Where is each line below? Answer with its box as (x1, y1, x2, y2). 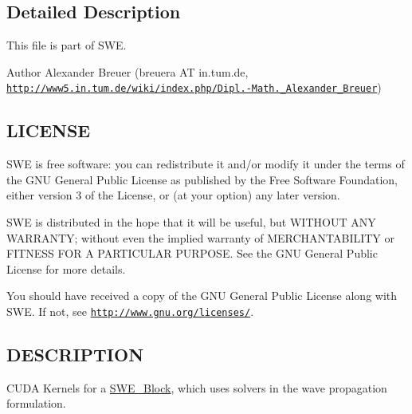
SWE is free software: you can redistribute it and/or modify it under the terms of (6, 156, 405, 172)
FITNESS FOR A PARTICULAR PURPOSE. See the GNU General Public (6, 245, 378, 262)
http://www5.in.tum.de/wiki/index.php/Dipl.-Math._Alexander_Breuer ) (6, 79, 382, 96)
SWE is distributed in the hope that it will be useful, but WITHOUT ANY (6, 214, 376, 231)
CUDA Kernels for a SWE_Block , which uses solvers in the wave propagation (6, 379, 387, 396)
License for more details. (6, 260, 126, 277)
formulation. (6, 395, 66, 412)
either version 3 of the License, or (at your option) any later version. (6, 187, 340, 203)
